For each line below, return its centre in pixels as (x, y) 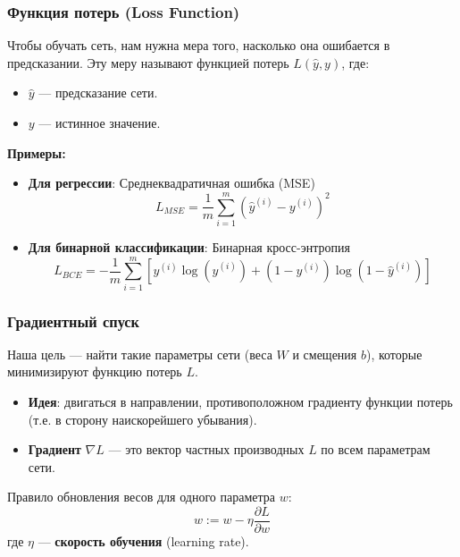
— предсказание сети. (98, 93)
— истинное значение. (100, 122)
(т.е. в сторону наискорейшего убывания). (142, 419)
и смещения (325, 354)
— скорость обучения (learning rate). (143, 541)
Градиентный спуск (74, 321)
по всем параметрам (376, 449)
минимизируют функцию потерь (95, 371)
